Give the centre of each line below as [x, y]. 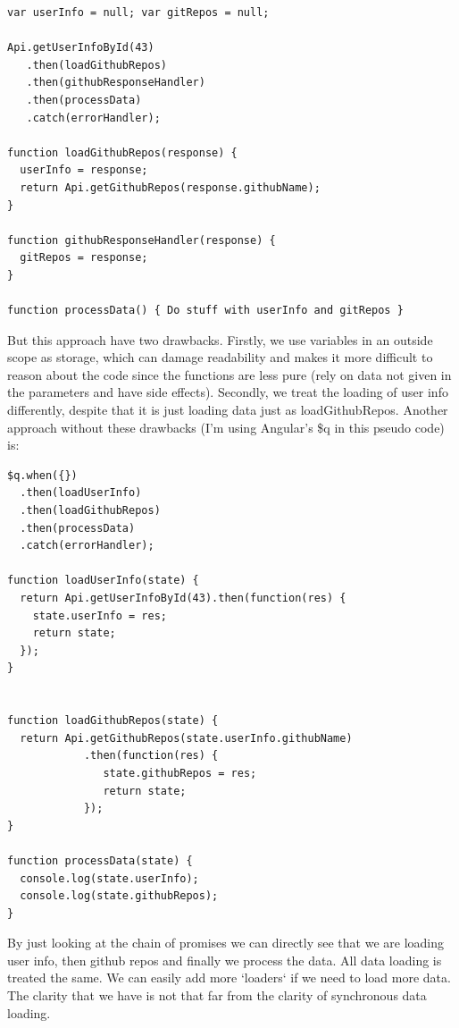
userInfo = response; [84, 170]
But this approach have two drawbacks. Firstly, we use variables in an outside [220, 339]
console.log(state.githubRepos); [119, 896]
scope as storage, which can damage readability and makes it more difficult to [220, 357]
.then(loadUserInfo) [81, 493]
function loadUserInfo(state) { [103, 581]
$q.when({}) [42, 475]
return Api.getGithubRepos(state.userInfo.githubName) [186, 738]
